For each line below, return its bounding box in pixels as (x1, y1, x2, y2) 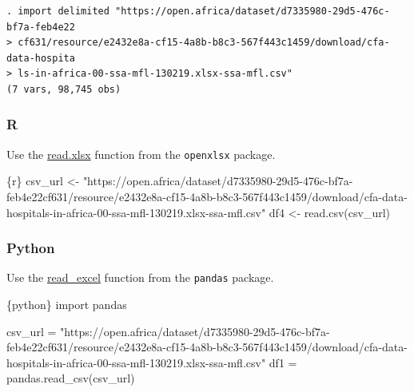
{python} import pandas (6, 296, 127, 313)
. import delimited (6, 6, 109, 17)
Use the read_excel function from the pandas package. (6, 269, 274, 286)
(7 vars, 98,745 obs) (6, 83, 121, 95)
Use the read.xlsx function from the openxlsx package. (6, 145, 276, 162)
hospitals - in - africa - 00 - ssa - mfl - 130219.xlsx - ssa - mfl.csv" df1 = (6, 354, 297, 370)
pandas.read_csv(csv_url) (6, 370, 135, 386)
